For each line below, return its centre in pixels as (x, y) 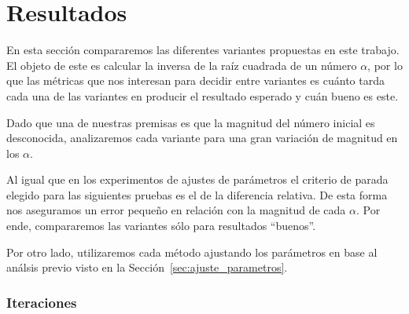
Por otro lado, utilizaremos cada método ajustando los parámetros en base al (192, 252)
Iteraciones (42, 302)
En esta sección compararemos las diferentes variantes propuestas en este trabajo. (203, 50)
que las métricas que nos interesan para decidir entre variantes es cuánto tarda (195, 80)
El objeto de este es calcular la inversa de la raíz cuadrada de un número (182, 65)
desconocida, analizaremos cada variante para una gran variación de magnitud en (202, 138)
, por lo (385, 65)
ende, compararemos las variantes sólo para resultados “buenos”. (161, 226)
